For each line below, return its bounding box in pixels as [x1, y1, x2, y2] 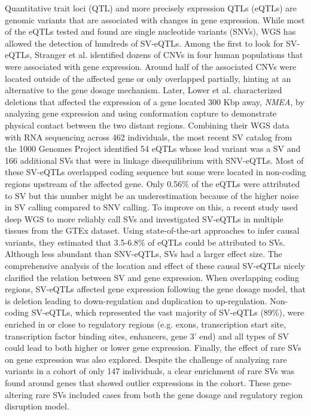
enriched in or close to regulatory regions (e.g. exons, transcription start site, [5, 318, 286, 331]
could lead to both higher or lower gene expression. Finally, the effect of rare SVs [5, 341, 301, 354]
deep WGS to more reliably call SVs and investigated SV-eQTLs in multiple [5, 212, 283, 225]
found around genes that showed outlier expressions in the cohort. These [5, 377, 270, 389]
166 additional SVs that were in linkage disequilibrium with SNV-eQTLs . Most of [5, 154, 304, 166]
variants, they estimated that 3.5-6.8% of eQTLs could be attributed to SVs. [5, 235, 285, 248]
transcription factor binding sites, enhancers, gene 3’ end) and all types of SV [5, 329, 289, 342]
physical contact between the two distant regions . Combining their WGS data [5, 118, 289, 131]
